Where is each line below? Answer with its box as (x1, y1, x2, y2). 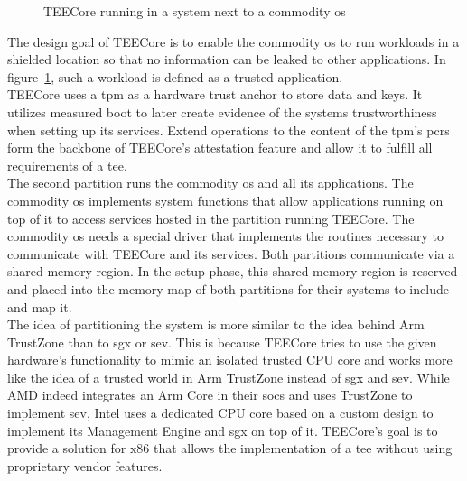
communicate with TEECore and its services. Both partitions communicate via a (7, 244, 455, 263)
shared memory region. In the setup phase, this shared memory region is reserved (7, 262, 458, 281)
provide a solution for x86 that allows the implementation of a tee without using (7, 439, 453, 458)
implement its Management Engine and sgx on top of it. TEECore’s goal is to (7, 421, 438, 439)
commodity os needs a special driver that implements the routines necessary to (7, 227, 444, 245)
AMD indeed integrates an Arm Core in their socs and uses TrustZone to (7, 385, 413, 404)
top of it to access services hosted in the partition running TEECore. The (7, 208, 415, 227)
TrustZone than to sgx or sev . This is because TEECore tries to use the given (7, 332, 437, 351)
